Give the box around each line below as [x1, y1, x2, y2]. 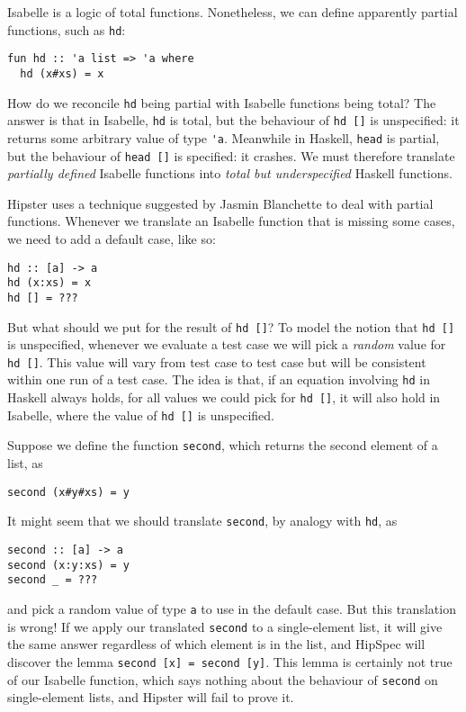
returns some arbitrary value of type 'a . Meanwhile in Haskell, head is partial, [7, 128, 440, 147]
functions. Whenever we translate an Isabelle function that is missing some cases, [7, 212, 455, 230]
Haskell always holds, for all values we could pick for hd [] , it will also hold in [7, 388, 441, 407]
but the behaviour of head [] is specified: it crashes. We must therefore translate [7, 146, 455, 165]
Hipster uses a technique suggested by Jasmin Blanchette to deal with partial [7, 194, 434, 212]
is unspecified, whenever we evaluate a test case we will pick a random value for [7, 335, 446, 354]
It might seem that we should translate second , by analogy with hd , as [7, 511, 398, 530]
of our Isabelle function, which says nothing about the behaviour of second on [7, 670, 438, 689]
